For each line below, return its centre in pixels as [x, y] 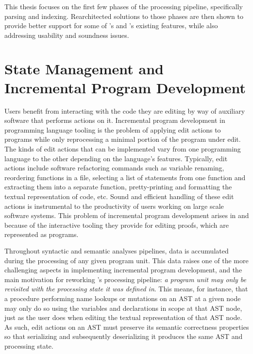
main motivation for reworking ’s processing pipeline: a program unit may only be [125, 279]
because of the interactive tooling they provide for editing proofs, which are [117, 225]
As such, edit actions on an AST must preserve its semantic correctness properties [127, 327]
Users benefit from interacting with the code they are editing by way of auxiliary [125, 110]
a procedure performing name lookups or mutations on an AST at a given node [123, 298]
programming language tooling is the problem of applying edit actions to [113, 129]
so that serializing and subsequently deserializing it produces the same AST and [124, 336]
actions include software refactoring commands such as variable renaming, [114, 168]
